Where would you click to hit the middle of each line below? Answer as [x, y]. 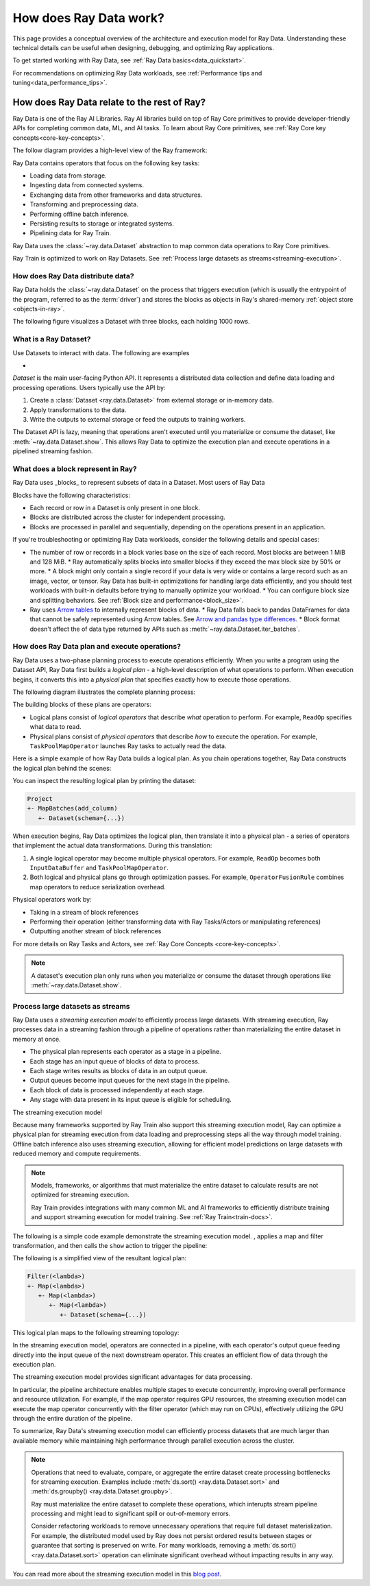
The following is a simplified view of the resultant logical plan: [100, 1258]
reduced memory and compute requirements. [77, 1154]
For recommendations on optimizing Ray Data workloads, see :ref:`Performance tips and [137, 73]
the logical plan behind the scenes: [62, 768]
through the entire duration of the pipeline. [73, 1418]
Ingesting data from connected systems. [87, 185]
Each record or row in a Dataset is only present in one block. [115, 507]
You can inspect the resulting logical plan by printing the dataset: [104, 781]
